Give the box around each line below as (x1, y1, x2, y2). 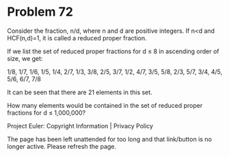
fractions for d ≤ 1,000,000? (7, 109, 86, 117)
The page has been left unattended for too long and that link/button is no (7, 134, 212, 143)
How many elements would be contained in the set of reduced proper (7, 101, 203, 109)
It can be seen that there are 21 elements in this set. (7, 88, 152, 96)
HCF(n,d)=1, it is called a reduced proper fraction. (7, 33, 147, 42)
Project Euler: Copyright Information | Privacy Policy (7, 122, 154, 130)
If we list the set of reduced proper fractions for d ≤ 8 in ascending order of (7, 47, 220, 55)
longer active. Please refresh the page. (7, 142, 117, 150)
